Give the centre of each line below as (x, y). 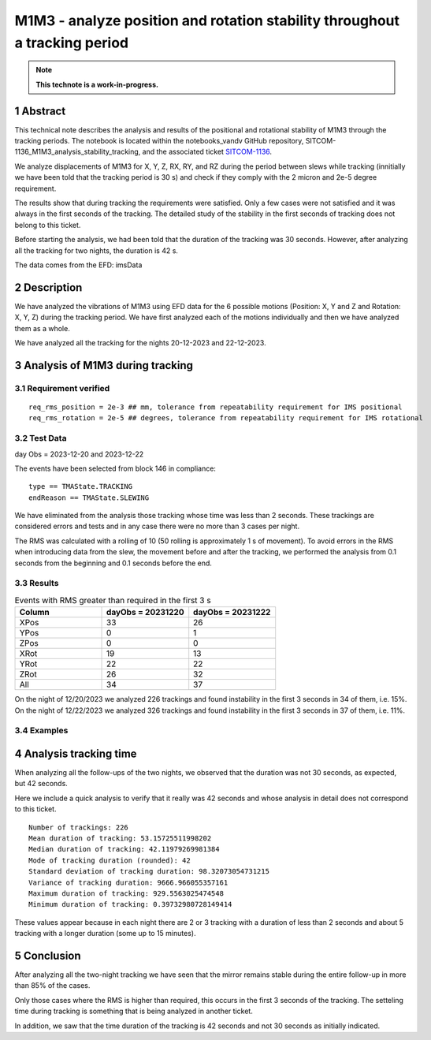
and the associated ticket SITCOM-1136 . (207, 152)
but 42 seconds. (41, 784)
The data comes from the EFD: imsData (78, 265)
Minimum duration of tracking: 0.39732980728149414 (130, 904)
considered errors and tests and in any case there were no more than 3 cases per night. (157, 526)
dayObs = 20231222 (232, 613)
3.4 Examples (41, 731)
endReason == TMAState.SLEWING (89, 498)
